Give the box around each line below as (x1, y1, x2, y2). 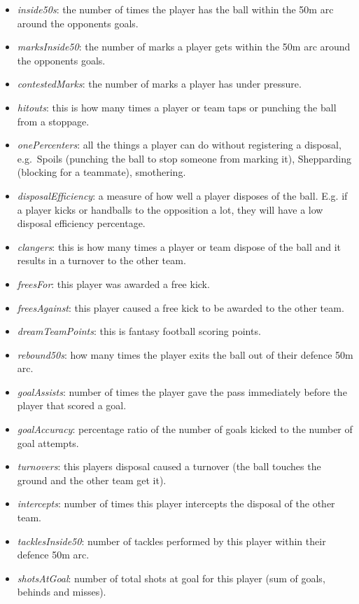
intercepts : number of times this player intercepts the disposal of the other (17, 496, 335, 511)
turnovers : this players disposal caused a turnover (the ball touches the (17, 459, 321, 474)
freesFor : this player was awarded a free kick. (17, 276, 210, 291)
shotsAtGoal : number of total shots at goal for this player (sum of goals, (17, 570, 325, 585)
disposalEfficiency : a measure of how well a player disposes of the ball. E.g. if (17, 188, 348, 203)
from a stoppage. (17, 114, 90, 128)
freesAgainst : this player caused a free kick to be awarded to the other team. (17, 300, 344, 315)
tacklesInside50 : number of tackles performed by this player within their (17, 533, 326, 548)
